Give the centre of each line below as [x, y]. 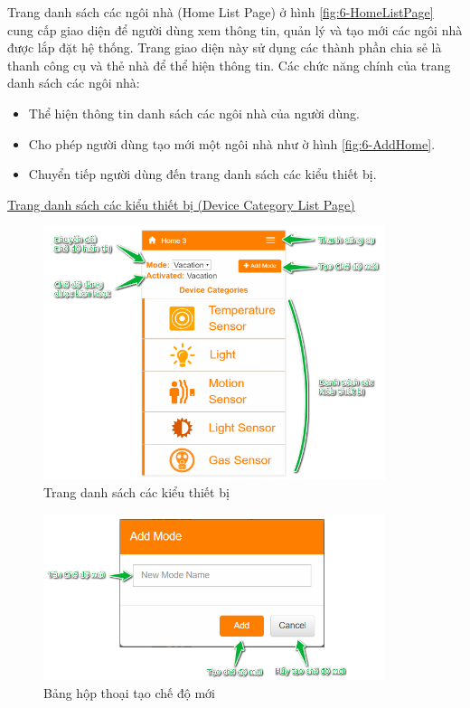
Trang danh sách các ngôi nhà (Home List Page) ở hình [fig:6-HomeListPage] [221, 12]
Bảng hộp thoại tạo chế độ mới [129, 693]
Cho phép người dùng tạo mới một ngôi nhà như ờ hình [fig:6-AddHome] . [232, 143]
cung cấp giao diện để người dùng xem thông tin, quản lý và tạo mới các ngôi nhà [235, 29]
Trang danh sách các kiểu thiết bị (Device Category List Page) [181, 204]
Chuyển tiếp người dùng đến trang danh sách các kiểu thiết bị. [202, 174]
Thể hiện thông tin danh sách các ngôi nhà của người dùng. [194, 113]
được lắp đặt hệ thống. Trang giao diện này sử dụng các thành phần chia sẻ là [225, 47]
